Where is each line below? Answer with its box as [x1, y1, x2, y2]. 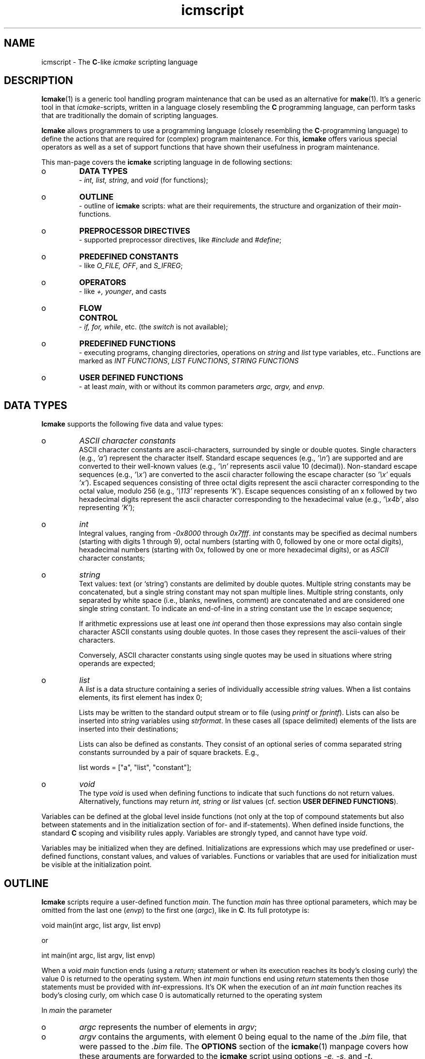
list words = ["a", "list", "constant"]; [79, 763, 192, 772]
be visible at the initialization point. [41, 860, 152, 869]
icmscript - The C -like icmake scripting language [41, 57, 198, 66]
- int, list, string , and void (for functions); [79, 176, 208, 185]
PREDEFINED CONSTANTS [79, 252, 179, 262]
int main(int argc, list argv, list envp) [41, 951, 155, 960]
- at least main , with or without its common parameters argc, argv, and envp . [79, 382, 325, 391]
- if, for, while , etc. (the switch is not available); [79, 323, 228, 331]
